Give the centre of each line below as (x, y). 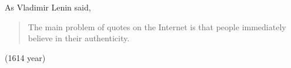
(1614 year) (25, 57)
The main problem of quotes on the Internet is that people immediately (157, 26)
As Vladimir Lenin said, (48, 7)
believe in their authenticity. (79, 38)
